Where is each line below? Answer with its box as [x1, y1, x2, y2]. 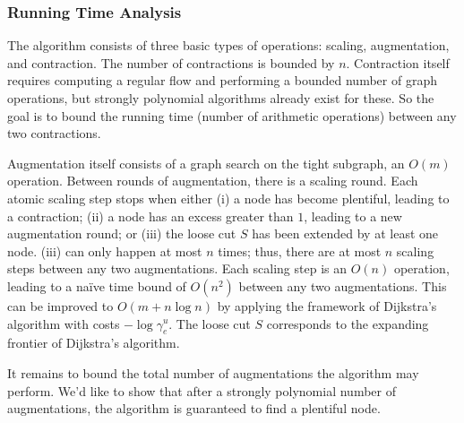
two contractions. [7, 124, 101, 142]
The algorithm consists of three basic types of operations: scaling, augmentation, [7, 36, 450, 55]
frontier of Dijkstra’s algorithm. [7, 333, 180, 352]
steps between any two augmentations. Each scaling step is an [7, 259, 347, 278]
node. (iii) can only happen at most [7, 241, 202, 260]
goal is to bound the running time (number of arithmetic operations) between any [7, 106, 457, 125]
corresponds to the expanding [266, 314, 429, 332]
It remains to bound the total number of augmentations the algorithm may [7, 363, 419, 382]
